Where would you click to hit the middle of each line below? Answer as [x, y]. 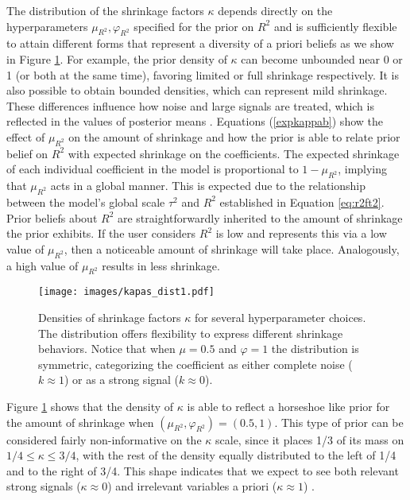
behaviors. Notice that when [107, 349]
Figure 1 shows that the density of [90, 406]
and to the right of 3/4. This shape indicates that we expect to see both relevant [203, 470]
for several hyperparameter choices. [280, 317]
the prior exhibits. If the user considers [101, 233]
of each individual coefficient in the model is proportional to [153, 169]
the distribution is [315, 349]
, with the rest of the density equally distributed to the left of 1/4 [236, 455]
